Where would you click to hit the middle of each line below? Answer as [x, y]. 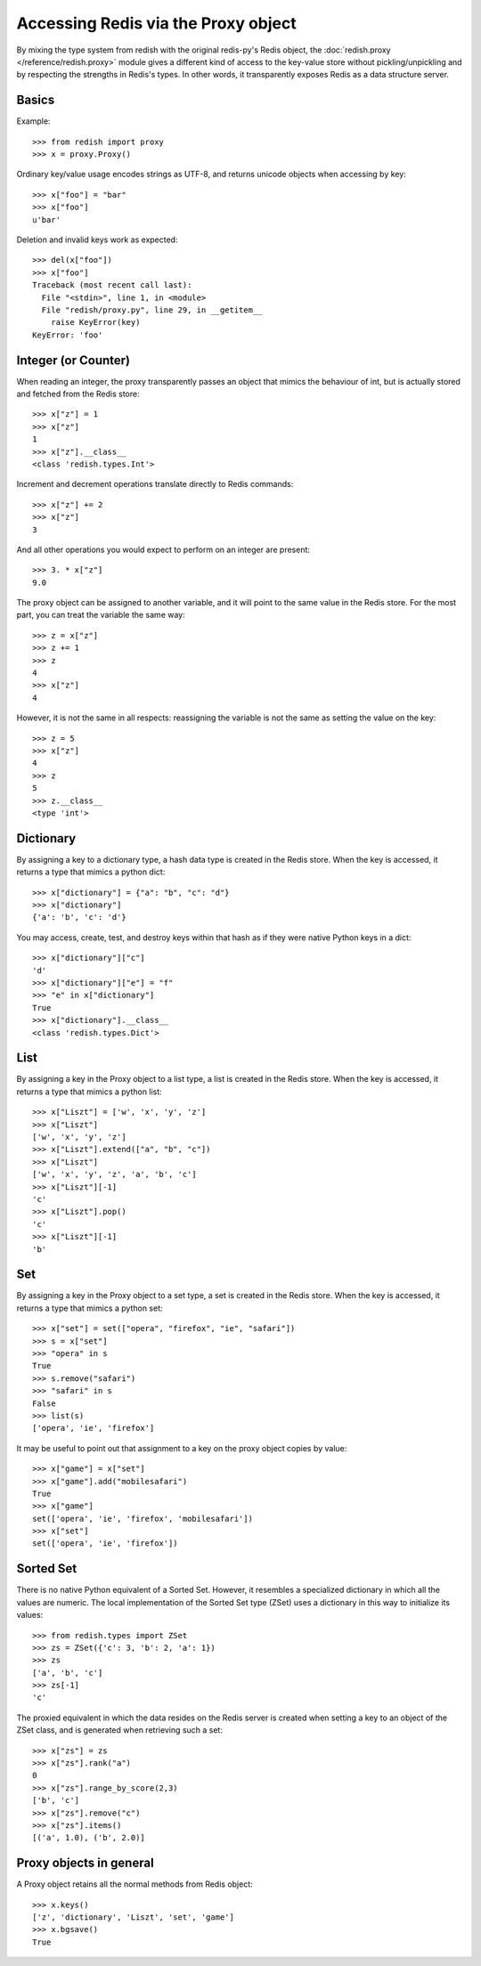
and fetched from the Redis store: [78, 394]
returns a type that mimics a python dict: [91, 872]
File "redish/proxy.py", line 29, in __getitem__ [152, 310]
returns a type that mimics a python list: [89, 1092]
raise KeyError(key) [95, 322]
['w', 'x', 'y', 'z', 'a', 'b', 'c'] [115, 1174]
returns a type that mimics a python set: [90, 1308]
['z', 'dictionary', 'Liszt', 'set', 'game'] [134, 1917]
